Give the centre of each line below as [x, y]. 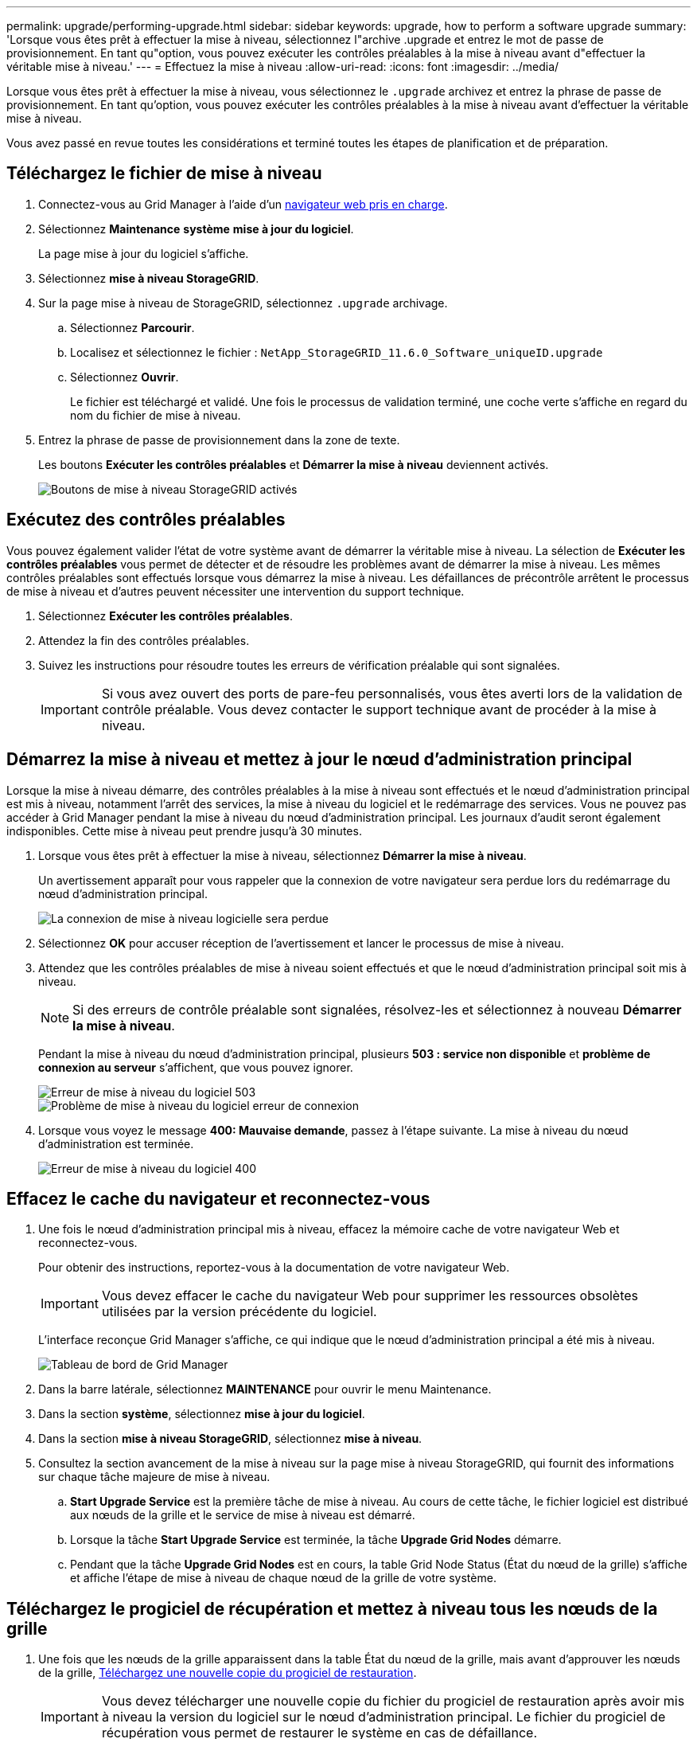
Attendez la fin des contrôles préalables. [144, 640]
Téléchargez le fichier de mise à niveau [164, 174]
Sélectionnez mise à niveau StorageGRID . [149, 278]
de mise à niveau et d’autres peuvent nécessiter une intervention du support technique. [236, 591]
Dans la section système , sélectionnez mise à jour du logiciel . [202, 1414]
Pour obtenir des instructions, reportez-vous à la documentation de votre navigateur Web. [274, 1268]
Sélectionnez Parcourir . [132, 327]
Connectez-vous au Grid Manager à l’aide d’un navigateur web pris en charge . [243, 204]
